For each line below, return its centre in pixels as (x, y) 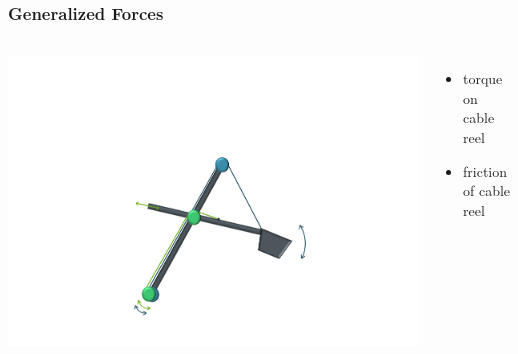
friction (485, 170)
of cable (487, 190)
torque (483, 78)
